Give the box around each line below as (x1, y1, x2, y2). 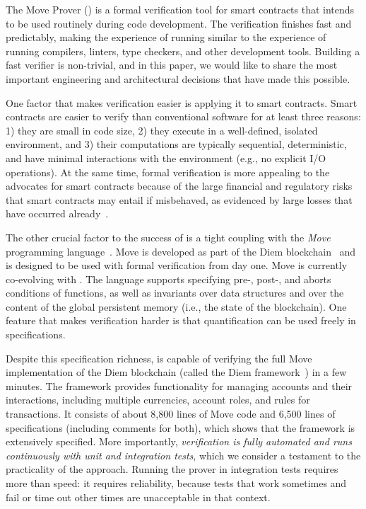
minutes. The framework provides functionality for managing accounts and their (6, 378, 353, 393)
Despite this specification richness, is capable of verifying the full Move (6, 350, 312, 365)
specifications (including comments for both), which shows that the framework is (6, 420, 355, 435)
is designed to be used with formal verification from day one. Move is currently (6, 258, 348, 273)
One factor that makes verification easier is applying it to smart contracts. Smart (6, 95, 358, 110)
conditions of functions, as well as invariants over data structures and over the (6, 285, 344, 300)
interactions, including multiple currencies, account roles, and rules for (6, 392, 310, 407)
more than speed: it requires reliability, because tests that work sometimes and (6, 476, 347, 490)
